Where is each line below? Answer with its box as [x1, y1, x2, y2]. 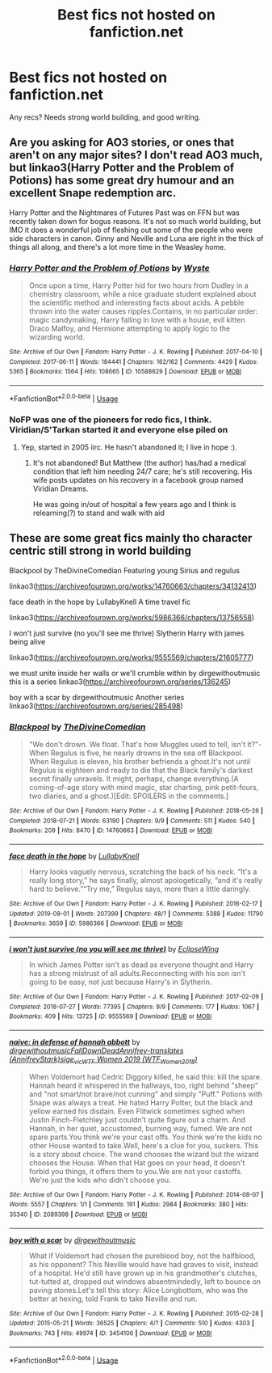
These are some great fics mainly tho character [9, 531, 253, 545]
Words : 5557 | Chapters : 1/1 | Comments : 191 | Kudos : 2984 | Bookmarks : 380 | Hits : [9, 1201, 249, 1209]
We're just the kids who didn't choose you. [28, 1175, 172, 1185]
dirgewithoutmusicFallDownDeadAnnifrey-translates [9, 1046, 184, 1055]
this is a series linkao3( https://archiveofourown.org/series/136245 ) [9, 677, 232, 686]
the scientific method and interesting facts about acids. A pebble [28, 298, 245, 308]
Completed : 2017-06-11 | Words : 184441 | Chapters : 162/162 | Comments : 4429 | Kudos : [9, 357, 258, 365]
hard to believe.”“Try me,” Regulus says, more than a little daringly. [28, 884, 251, 894]
